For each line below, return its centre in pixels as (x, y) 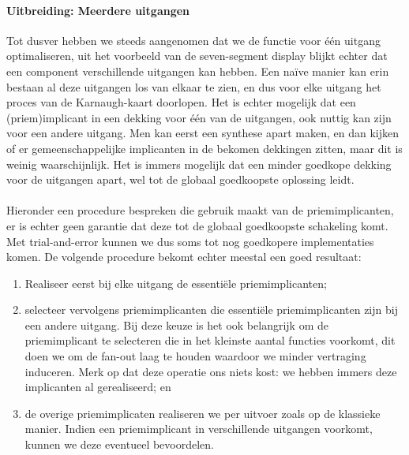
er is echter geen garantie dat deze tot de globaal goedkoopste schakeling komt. (197, 225)
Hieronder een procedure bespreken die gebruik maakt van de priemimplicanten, (200, 210)
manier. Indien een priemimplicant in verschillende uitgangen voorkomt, (199, 429)
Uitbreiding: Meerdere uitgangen (98, 10)
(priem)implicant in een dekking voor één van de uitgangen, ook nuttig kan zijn (199, 117)
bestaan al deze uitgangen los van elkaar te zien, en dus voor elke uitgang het (194, 86)
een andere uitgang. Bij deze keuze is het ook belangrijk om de (176, 324)
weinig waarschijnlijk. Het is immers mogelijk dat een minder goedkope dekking (199, 164)
